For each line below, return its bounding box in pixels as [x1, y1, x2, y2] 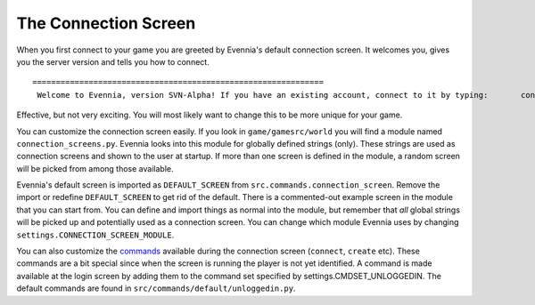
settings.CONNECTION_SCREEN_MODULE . [16, 229, 175, 240]
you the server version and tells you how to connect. [16, 56, 210, 67]
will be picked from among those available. [16, 163, 174, 173]
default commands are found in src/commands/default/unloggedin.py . [16, 283, 296, 293]
